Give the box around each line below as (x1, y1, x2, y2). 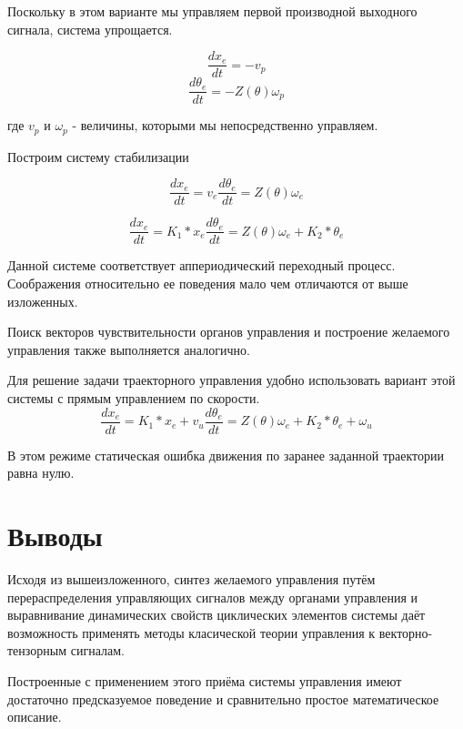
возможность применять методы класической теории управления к (7, 623, 376, 642)
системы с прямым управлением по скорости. (7, 389, 260, 408)
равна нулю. (7, 463, 75, 482)
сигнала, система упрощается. (7, 19, 173, 38)
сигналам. (70, 641, 125, 660)
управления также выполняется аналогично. (7, 339, 250, 359)
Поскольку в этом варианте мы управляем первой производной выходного (7, 2, 418, 20)
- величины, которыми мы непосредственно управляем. (72, 116, 378, 135)
